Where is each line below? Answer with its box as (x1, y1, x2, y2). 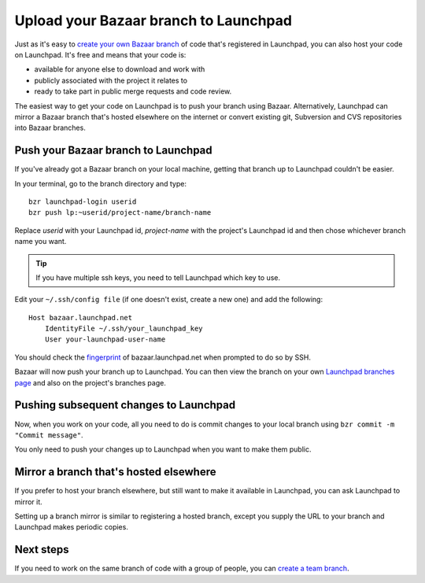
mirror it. (14, 496, 42, 507)
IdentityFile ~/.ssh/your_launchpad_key (44, 324, 204, 334)
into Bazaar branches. (14, 123, 86, 133)
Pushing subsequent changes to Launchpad (14, 398, 236, 412)
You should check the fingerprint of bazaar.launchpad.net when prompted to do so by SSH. (14, 352, 311, 362)
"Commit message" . (14, 430, 83, 440)
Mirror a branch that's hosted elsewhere (14, 465, 216, 479)
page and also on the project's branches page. (14, 378, 167, 387)
